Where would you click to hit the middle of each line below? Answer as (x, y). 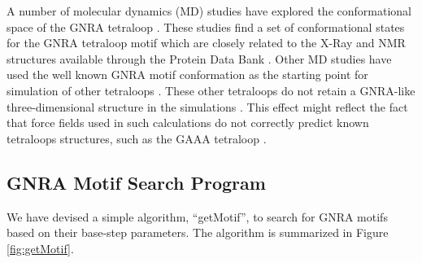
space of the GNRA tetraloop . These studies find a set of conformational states (206, 26)
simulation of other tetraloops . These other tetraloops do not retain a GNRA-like (211, 90)
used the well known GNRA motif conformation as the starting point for (187, 75)
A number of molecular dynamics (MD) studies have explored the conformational (209, 11)
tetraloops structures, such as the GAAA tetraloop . (137, 138)
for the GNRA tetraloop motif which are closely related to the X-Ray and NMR (206, 43)
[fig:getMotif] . (40, 248)
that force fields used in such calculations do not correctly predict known (188, 123)
